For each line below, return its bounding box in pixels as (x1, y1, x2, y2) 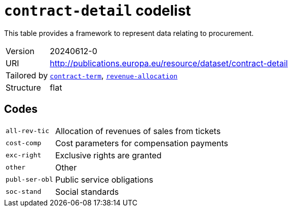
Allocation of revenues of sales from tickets (55, 125, 221, 136)
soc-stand (6, 188, 42, 196)
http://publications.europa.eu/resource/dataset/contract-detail (50, 58, 288, 68)
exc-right (6, 151, 42, 159)
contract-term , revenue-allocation (50, 70, 178, 80)
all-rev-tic (6, 127, 50, 135)
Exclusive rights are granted (55, 150, 162, 160)
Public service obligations (55, 174, 154, 185)
